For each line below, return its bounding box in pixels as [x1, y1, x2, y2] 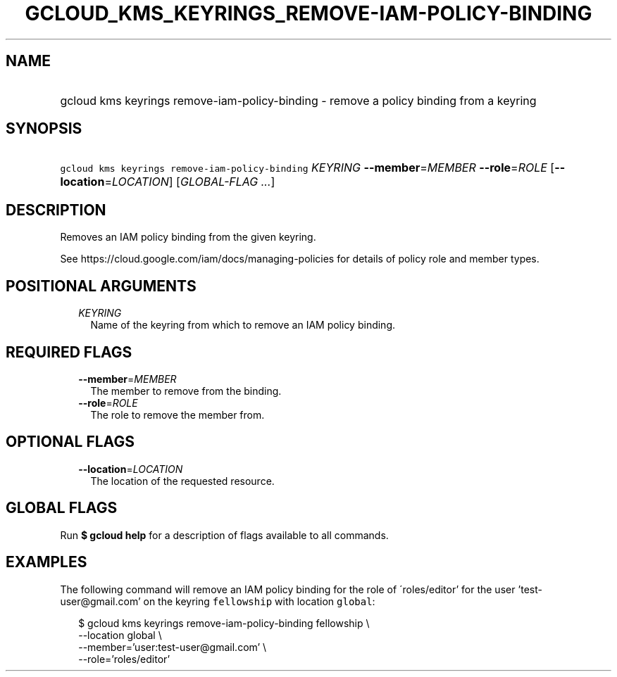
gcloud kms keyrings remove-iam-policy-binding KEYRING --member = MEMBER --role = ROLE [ [60, 160, 555, 175]
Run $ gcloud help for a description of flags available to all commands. [60, 529, 389, 541]
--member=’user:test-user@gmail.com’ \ [78, 640, 267, 653]
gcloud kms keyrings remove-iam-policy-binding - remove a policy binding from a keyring [60, 93, 537, 108]
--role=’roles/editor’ [78, 652, 170, 665]
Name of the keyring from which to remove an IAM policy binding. [90, 319, 396, 331]
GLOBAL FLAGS [6, 499, 118, 517]
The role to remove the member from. [90, 408, 265, 421]
